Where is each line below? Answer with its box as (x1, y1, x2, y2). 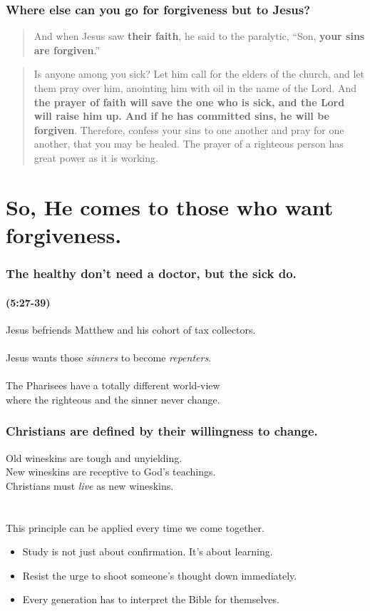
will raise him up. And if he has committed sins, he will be (34, 108, 329, 123)
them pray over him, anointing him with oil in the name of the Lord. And (34, 81, 357, 95)
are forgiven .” (34, 42, 101, 57)
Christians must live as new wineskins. (6, 478, 174, 493)
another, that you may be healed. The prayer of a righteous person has (34, 136, 344, 151)
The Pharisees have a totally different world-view (6, 378, 220, 393)
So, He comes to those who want (6, 192, 334, 221)
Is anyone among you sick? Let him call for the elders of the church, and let (34, 66, 365, 81)
